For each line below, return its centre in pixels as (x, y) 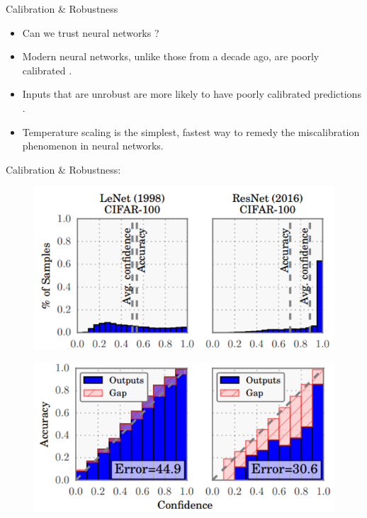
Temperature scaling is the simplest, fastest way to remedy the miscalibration (191, 131)
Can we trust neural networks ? (91, 32)
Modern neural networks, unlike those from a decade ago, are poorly (171, 56)
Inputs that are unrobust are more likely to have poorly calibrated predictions (192, 94)
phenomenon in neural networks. (93, 146)
